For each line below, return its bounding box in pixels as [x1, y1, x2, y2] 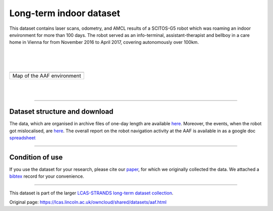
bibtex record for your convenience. [9, 173, 84, 179]
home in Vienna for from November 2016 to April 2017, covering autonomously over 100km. [9, 39, 199, 45]
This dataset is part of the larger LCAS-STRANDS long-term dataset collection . [9, 190, 174, 196]
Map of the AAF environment [12, 72, 81, 79]
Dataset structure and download [9, 108, 114, 116]
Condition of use [9, 153, 63, 162]
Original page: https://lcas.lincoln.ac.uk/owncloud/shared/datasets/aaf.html [9, 199, 167, 205]
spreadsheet [9, 134, 36, 141]
